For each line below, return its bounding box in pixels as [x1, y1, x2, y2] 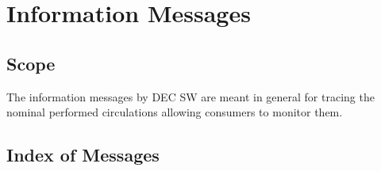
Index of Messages [6, 142, 160, 167]
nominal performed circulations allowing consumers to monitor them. [6, 104, 343, 120]
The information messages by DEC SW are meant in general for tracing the [6, 88, 375, 104]
